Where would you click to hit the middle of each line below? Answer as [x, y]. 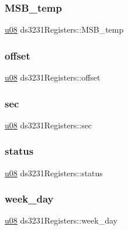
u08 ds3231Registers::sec [49, 125]
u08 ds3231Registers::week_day [61, 220]
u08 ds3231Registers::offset [53, 77]
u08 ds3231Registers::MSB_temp [64, 29]
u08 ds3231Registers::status [54, 172]
